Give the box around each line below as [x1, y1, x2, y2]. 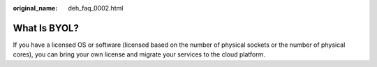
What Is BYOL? [13, 22, 80, 34]
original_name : [13, 4, 58, 12]
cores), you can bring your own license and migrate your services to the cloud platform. [13, 50, 265, 59]
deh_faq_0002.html [68, 4, 124, 12]
